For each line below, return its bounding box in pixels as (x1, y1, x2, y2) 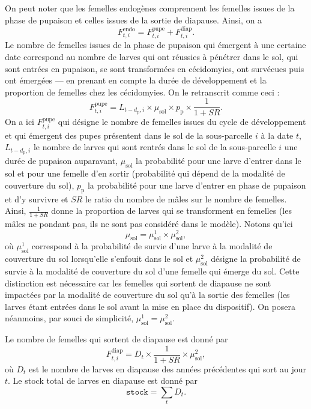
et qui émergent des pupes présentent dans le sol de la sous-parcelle (5, 129, 253, 141)
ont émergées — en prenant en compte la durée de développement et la (5, 74, 267, 86)
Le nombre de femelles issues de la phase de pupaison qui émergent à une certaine (5, 38, 306, 51)
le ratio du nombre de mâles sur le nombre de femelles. (85, 192, 287, 205)
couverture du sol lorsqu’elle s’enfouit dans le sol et (5, 252, 193, 265)
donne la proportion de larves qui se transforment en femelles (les (51, 204, 292, 217)
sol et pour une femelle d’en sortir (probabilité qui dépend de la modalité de (5, 167, 285, 180)
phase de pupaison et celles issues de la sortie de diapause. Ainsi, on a (5, 13, 262, 26)
